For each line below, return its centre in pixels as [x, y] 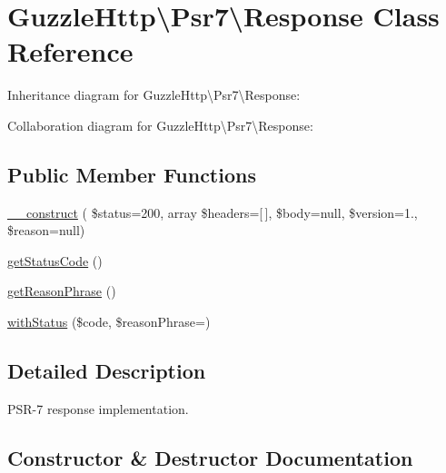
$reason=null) [46, 230]
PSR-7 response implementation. [98, 408]
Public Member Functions [132, 174]
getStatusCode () [55, 260]
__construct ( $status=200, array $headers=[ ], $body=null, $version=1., [213, 212]
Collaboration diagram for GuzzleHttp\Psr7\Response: [160, 125]
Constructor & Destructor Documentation [210, 457]
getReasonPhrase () [62, 291]
